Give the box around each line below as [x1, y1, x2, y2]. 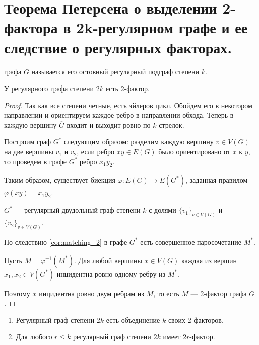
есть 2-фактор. [105, 83, 150, 94]
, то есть [153, 288, 179, 298]
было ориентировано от [158, 146, 230, 157]
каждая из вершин [181, 254, 237, 265]
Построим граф [4, 136, 51, 147]
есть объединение [106, 314, 160, 325]
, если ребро [77, 146, 115, 157]
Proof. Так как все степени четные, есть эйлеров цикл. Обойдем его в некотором [4, 100, 252, 110]
